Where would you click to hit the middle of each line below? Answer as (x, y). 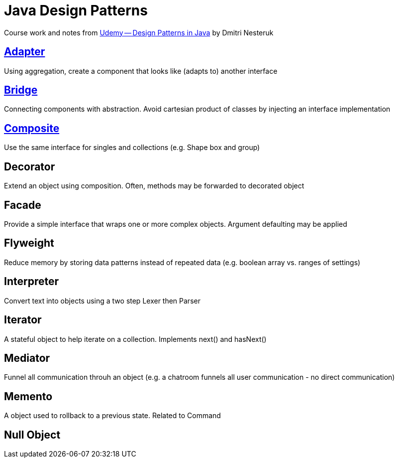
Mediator (27, 358)
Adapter (25, 52)
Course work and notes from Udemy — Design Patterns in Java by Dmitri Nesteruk (139, 32)
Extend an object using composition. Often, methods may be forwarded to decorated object (154, 186)
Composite (32, 128)
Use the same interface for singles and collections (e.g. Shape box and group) (132, 148)
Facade (23, 205)
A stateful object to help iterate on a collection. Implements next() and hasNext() (135, 339)
